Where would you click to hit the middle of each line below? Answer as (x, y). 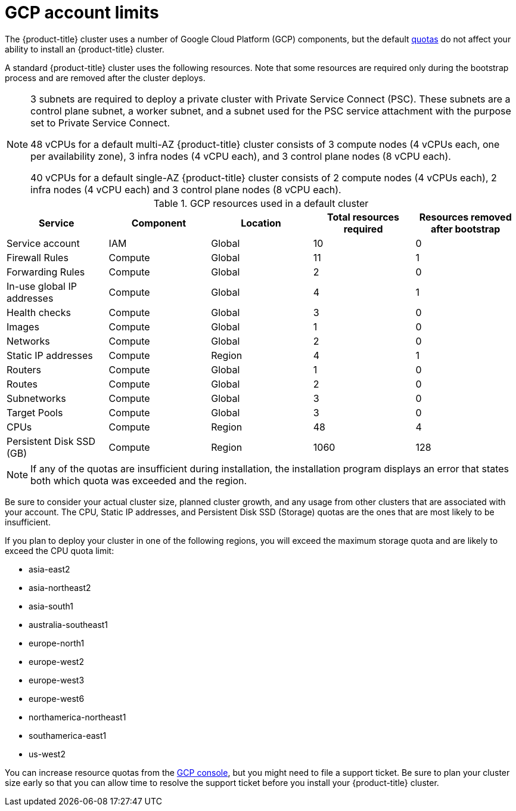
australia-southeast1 (69, 624)
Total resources (363, 217)
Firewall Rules (38, 257)
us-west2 (47, 754)
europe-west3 (57, 680)
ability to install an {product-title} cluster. (85, 49)
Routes (22, 384)
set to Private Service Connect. (100, 123)
